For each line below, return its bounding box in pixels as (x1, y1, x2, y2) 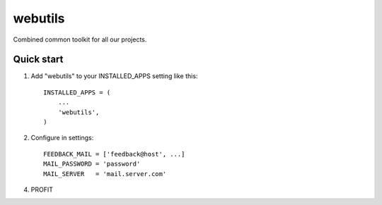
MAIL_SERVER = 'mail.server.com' (43, 170, 167, 178)
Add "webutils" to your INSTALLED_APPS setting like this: (30, 72, 198, 80)
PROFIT (30, 185, 53, 194)
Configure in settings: (30, 134, 94, 142)
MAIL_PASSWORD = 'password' (43, 160, 141, 168)
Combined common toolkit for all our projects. (13, 35, 147, 44)
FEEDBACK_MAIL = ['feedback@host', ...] (43, 150, 185, 158)
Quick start (13, 54, 64, 66)
